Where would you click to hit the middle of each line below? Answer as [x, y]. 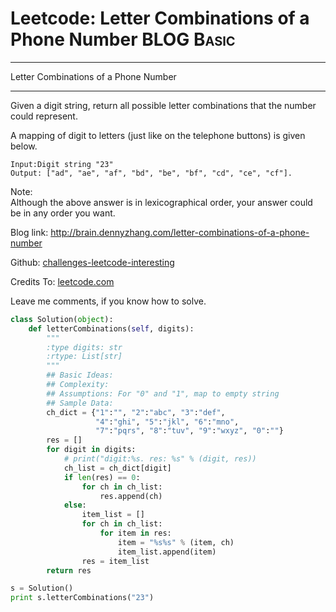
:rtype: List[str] [84, 357]
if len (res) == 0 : [102, 477]
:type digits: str [84, 347]
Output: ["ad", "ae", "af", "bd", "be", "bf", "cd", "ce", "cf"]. [151, 173]
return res [69, 570]
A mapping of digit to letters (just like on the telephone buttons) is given [158, 135]
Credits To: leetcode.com [62, 281]
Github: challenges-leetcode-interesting [92, 262]
